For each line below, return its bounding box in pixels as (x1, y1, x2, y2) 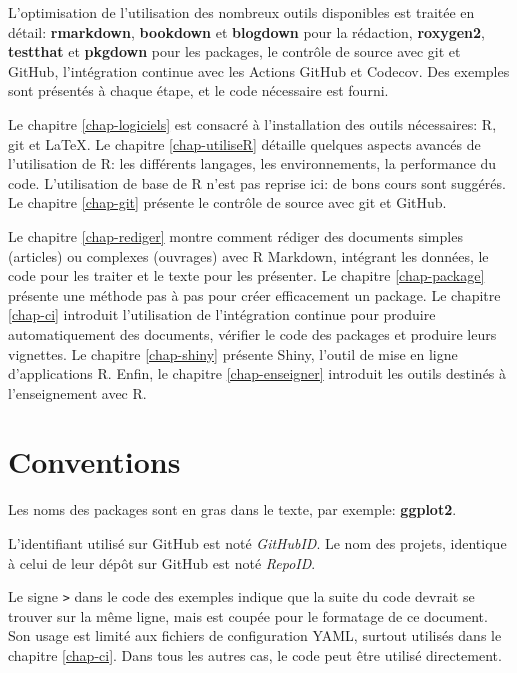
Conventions (8, 441, 181, 482)
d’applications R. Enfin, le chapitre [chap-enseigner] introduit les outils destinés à (8, 363, 507, 384)
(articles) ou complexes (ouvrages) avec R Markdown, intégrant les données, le (8, 245, 489, 266)
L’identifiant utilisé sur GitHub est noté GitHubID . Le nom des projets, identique (8, 533, 507, 553)
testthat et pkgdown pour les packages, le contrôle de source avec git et (8, 41, 461, 62)
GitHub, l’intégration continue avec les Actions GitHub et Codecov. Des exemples (8, 60, 510, 81)
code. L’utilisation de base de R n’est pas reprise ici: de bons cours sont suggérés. (8, 172, 506, 193)
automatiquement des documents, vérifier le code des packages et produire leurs (8, 323, 497, 344)
